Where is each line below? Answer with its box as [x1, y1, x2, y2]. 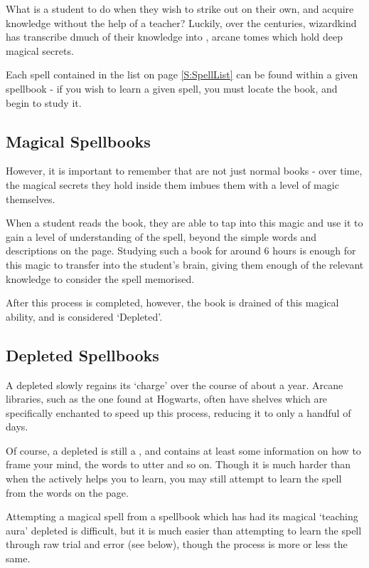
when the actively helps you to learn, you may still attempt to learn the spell [6, 471, 342, 486]
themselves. [6, 191, 55, 206]
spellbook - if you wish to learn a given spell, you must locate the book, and [6, 81, 338, 95]
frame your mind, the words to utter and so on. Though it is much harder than [6, 457, 351, 472]
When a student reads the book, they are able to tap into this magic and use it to [6, 215, 363, 230]
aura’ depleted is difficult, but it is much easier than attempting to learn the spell [6, 522, 362, 537]
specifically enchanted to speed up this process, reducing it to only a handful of [6, 405, 351, 420]
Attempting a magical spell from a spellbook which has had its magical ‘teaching [6, 509, 358, 524]
